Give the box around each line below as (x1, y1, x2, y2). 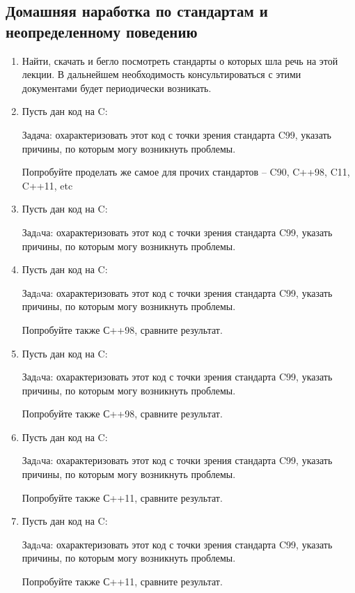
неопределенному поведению (6, 20, 198, 42)
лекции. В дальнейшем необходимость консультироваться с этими (22, 67, 301, 82)
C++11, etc (22, 178, 73, 192)
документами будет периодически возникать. (22, 80, 212, 95)
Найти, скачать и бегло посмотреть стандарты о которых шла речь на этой (22, 53, 338, 68)
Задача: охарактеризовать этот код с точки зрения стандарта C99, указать (22, 127, 331, 141)
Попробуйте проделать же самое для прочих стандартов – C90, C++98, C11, (22, 164, 350, 179)
